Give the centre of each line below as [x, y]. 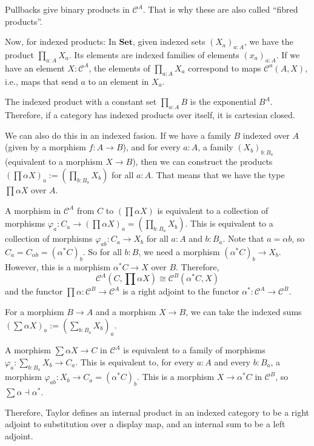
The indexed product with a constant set [81, 102]
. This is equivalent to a [229, 223]
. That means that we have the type [218, 174]
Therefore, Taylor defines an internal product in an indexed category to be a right [157, 412]
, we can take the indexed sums [244, 311]
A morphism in [33, 210]
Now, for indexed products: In [61, 42]
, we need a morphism [179, 251]
